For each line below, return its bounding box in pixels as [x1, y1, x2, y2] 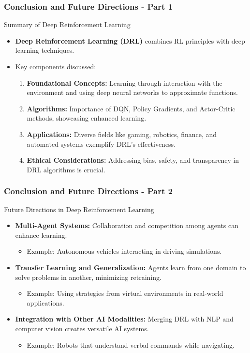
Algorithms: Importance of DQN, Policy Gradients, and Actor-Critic [27, 103, 235, 113]
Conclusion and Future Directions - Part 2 [4, 185, 173, 197]
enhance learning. [15, 230, 67, 240]
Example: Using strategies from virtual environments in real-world [27, 288, 223, 298]
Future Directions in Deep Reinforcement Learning [4, 204, 154, 214]
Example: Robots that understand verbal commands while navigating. [27, 339, 235, 350]
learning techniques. [15, 45, 74, 55]
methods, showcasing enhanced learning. [27, 113, 147, 123]
